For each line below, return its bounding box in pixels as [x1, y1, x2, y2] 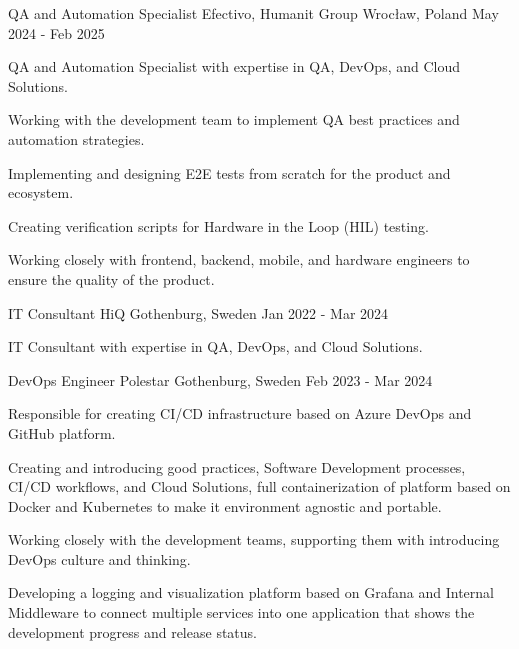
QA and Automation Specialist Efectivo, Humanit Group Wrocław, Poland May [8, 3, 499, 23]
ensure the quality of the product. [8, 268, 215, 289]
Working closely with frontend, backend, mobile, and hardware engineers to [8, 249, 470, 270]
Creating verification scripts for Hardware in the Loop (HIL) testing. [8, 215, 429, 236]
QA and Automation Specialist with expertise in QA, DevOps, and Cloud [8, 56, 461, 77]
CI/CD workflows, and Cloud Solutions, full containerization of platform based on [8, 476, 511, 497]
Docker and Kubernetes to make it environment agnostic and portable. [8, 495, 442, 516]
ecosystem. [8, 182, 74, 203]
